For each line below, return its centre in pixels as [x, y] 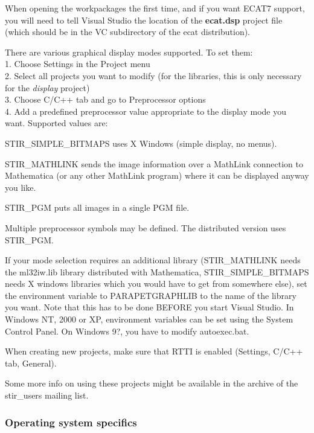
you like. [21, 187]
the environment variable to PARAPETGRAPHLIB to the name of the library [151, 295]
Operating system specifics [71, 422]
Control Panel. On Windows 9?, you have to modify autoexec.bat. [127, 331]
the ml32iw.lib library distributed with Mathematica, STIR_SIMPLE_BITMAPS [157, 271]
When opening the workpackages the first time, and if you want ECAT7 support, [155, 8]
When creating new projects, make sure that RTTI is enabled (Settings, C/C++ [154, 351]
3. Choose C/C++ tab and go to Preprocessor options [105, 99]
